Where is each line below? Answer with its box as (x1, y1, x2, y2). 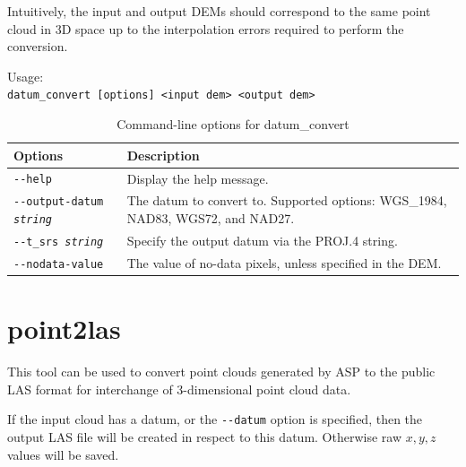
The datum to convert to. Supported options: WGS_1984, (126, 191, 447, 210)
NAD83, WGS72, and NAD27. (126, 209, 295, 228)
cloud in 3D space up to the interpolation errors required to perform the (7, 19, 404, 38)
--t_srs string (13, 235, 104, 248)
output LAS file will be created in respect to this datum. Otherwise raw (7, 427, 402, 445)
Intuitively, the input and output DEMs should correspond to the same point (7, 2, 431, 20)
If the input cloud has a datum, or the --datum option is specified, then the (7, 410, 423, 428)
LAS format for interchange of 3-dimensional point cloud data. (7, 379, 351, 398)
